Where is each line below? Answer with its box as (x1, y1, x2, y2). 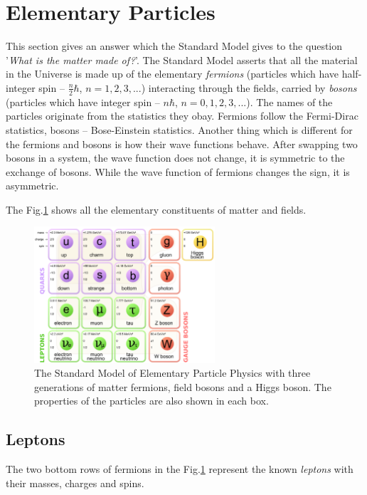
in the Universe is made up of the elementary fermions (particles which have (6, 66, 339, 81)
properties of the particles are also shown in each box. (34, 393, 269, 408)
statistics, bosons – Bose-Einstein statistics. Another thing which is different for (6, 122, 353, 137)
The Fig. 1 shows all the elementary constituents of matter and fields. (6, 202, 307, 217)
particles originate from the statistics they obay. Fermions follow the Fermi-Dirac (6, 108, 358, 123)
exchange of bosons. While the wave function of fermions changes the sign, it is (6, 164, 350, 179)
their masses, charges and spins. (6, 475, 144, 490)
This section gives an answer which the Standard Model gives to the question (6, 38, 343, 53)
